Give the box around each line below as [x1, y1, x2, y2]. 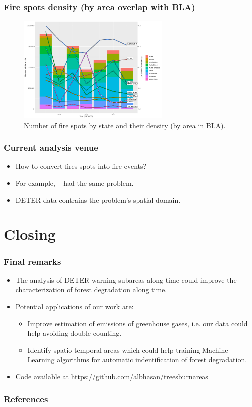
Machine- [202, 344, 231, 355]
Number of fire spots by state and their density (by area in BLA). [24, 120, 226, 130]
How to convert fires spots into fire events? [15, 161, 147, 171]
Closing [4, 224, 56, 244]
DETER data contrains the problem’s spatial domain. [15, 194, 181, 205]
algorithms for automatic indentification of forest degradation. [57, 354, 247, 365]
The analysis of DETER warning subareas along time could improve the [15, 274, 237, 285]
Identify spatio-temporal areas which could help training [27, 344, 200, 355]
